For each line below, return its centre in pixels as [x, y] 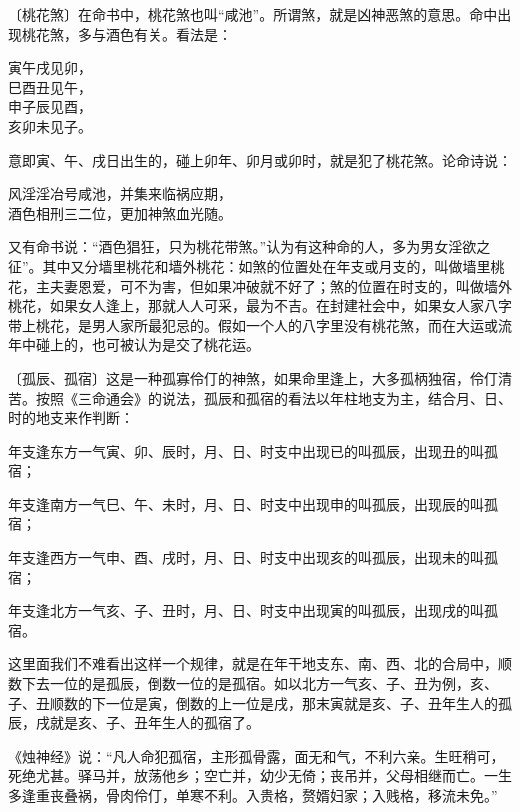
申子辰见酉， [50, 106]
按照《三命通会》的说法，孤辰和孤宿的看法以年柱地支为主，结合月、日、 [273, 397]
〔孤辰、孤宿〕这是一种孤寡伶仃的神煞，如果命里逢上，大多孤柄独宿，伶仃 [253, 377]
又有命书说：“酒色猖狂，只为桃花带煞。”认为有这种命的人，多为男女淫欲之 [249, 246]
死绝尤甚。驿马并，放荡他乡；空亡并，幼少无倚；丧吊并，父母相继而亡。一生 [260, 775]
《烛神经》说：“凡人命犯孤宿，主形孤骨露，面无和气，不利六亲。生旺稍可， [256, 755]
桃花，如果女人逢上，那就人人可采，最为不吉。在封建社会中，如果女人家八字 [260, 305]
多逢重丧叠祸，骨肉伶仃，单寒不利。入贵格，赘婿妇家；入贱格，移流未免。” [253, 795]
